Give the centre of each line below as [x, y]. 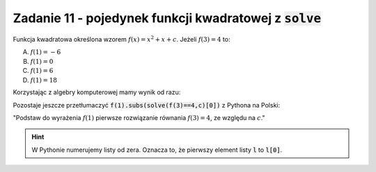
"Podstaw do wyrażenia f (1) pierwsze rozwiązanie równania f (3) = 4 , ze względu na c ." [139, 118]
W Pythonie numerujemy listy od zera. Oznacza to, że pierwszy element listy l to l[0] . [157, 150]
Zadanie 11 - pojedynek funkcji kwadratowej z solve [167, 18]
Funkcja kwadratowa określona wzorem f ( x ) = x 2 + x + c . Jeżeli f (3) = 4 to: [122, 38]
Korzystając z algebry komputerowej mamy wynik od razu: [97, 92]
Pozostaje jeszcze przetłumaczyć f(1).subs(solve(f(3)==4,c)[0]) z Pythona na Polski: [147, 105]
